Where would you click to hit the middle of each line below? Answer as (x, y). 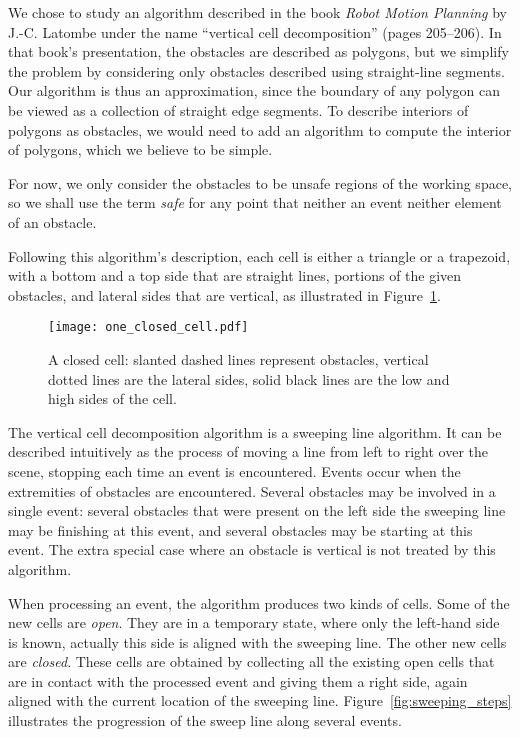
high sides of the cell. (112, 398)
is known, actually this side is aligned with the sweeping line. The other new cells (257, 641)
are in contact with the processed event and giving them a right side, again (238, 680)
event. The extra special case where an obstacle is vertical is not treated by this (252, 549)
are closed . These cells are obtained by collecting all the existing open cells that (251, 661)
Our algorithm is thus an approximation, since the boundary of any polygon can (254, 90)
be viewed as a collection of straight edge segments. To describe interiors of (238, 109)
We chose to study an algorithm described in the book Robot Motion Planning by (257, 12)
